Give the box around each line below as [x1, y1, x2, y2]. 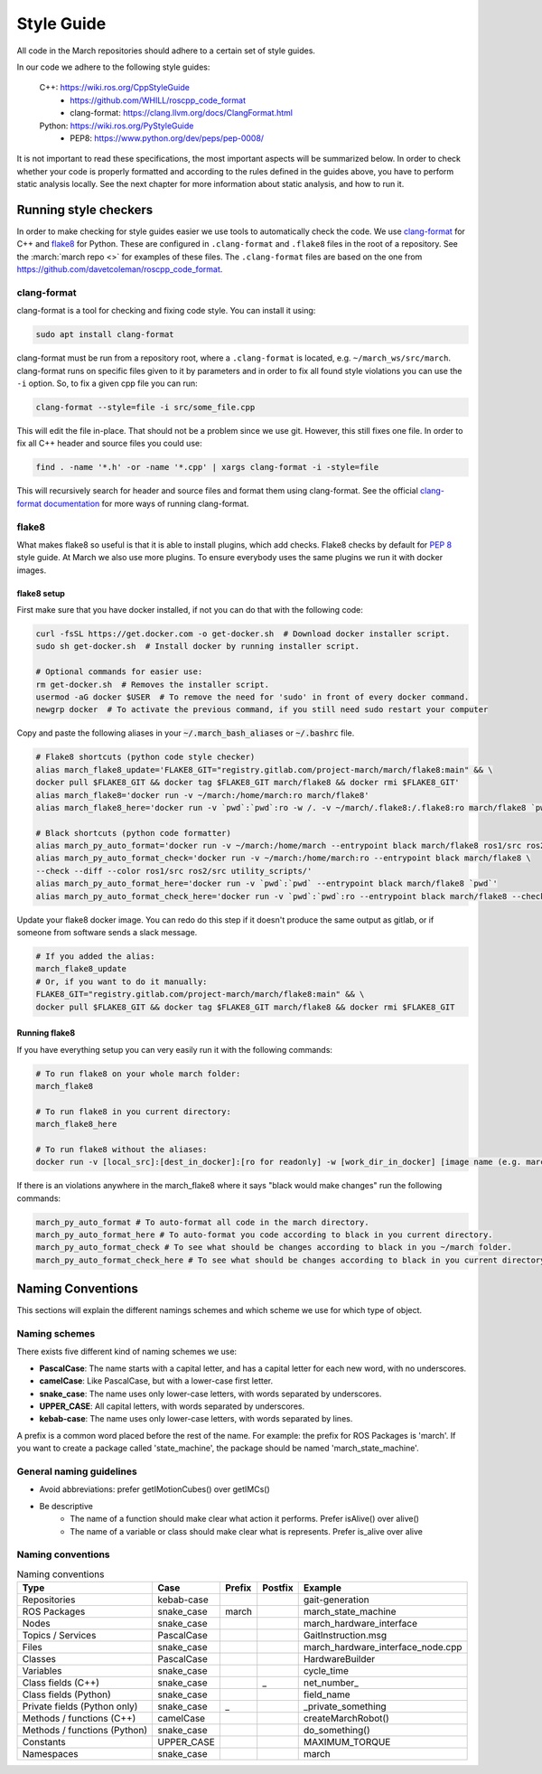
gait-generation [303, 1593, 369, 1606]
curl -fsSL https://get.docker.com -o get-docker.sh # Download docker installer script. [35, 629, 451, 639]
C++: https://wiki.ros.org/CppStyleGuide [39, 82, 190, 93]
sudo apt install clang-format [35, 330, 175, 340]
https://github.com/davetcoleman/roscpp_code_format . [16, 264, 223, 275]
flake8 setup [16, 587, 65, 598]
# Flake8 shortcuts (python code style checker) [35, 752, 256, 763]
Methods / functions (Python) [22, 1724, 148, 1737]
